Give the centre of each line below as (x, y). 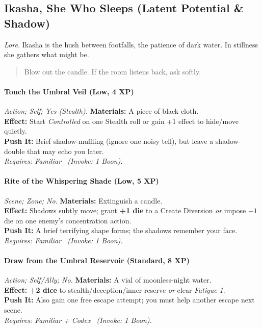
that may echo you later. (65, 151)
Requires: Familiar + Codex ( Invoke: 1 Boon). (78, 320)
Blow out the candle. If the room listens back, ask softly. (113, 71)
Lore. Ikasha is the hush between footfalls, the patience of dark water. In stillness (131, 44)
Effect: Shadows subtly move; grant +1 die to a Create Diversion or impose (125, 210)
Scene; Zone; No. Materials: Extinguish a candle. (83, 200)
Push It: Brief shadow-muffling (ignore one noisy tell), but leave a (109, 141)
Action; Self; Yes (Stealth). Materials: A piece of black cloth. (101, 111)
